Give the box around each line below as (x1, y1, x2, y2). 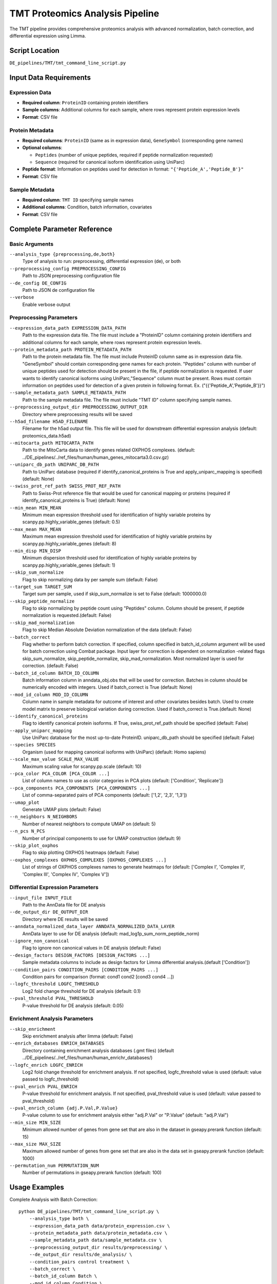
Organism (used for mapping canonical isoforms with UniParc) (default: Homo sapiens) (22, 749, 206, 755)
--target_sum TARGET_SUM (9, 583, 72, 590)
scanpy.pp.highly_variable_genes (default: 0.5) (22, 519, 121, 525)
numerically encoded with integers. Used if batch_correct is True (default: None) (22, 684, 192, 690)
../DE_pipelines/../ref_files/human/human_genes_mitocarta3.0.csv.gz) (22, 454, 169, 460)
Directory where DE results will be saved (22, 916, 108, 922)
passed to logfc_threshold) (22, 1076, 79, 1082)
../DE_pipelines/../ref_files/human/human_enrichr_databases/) (22, 1054, 153, 1061)
